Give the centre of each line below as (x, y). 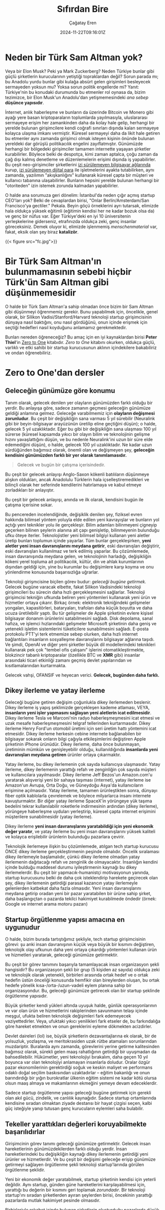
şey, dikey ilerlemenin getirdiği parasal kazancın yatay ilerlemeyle (71, 883)
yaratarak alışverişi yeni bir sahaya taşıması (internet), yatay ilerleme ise (78, 780)
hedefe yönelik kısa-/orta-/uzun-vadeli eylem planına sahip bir (68, 985)
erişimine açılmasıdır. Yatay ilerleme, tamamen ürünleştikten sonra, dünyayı (81, 791)
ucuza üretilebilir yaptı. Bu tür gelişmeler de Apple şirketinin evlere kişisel (79, 613)
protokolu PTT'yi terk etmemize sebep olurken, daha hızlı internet (71, 634)
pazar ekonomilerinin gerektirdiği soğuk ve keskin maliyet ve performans (79, 1067)
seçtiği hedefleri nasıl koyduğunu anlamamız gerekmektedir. (66, 327)
